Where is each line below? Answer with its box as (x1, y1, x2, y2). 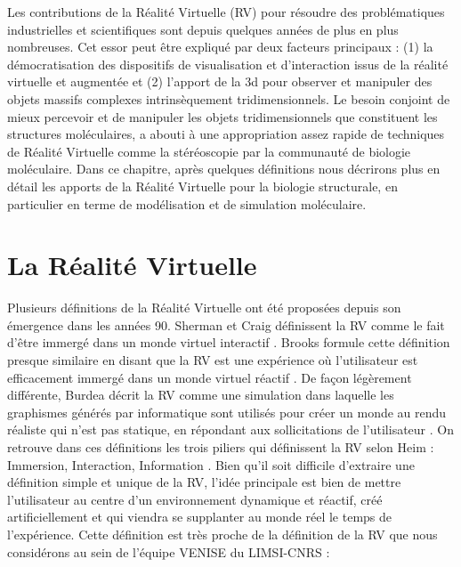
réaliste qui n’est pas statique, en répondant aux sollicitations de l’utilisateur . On (7, 420, 454, 439)
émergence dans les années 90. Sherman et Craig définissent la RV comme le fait (7, 315, 445, 334)
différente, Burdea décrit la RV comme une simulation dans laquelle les (7, 385, 394, 404)
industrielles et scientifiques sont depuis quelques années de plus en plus (7, 20, 399, 38)
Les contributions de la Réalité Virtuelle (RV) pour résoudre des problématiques (7, 3, 445, 20)
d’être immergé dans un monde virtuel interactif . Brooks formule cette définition (7, 333, 450, 352)
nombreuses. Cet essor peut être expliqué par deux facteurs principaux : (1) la (7, 37, 433, 56)
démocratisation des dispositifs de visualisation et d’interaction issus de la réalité (7, 54, 449, 73)
